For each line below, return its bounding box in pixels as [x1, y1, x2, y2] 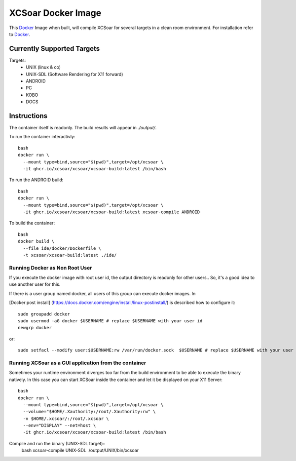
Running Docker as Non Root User [9, 264, 92, 271]
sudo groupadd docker [18, 311, 70, 317]
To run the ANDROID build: [9, 177, 64, 183]
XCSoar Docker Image [9, 7, 102, 18]
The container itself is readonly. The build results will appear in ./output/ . [9, 125, 157, 131]
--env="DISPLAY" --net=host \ [23, 423, 96, 428]
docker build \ [18, 238, 55, 244]
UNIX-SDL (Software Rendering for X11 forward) [26, 71, 123, 77]
